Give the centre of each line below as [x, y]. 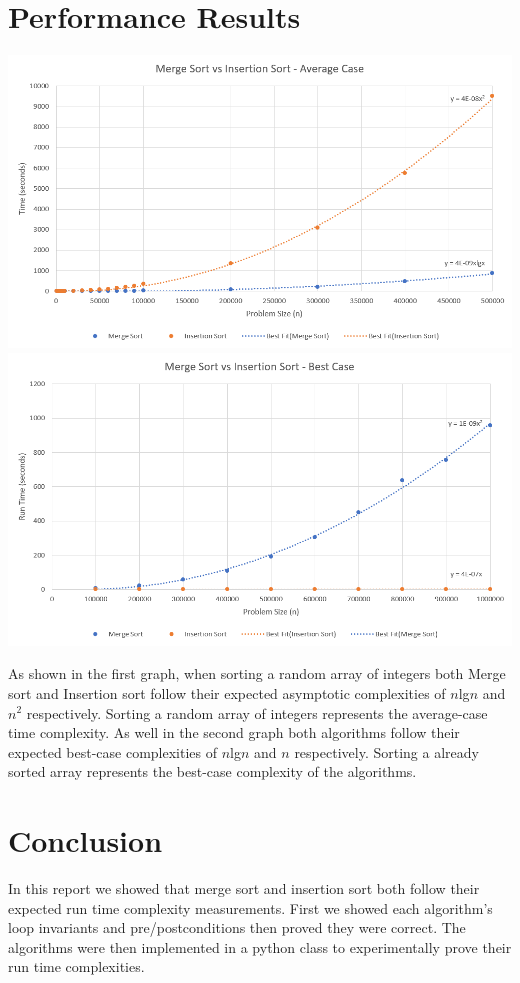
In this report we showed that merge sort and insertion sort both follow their [244, 888]
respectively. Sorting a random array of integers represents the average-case [257, 712]
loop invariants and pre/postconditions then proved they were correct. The [237, 927]
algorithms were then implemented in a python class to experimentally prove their [260, 946]
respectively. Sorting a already [386, 751]
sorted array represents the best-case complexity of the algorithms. [212, 771]
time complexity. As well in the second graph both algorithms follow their [234, 732]
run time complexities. [76, 966]
